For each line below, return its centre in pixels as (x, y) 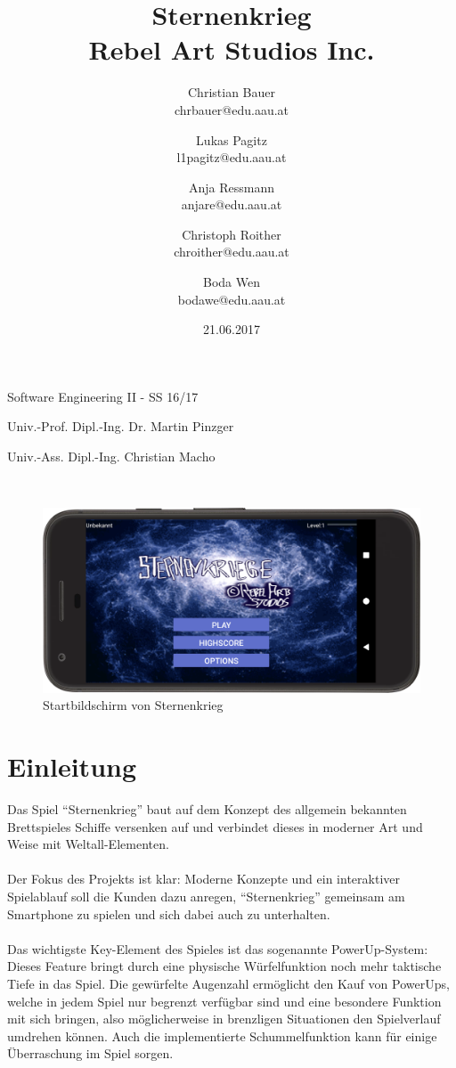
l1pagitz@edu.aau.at (232, 157)
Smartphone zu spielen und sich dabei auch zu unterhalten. (169, 913)
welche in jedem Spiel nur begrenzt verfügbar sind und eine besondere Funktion (224, 1001)
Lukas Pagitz (232, 139)
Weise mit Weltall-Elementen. (88, 844)
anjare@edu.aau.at (232, 204)
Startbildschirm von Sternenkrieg (133, 705)
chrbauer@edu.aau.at (232, 109)
